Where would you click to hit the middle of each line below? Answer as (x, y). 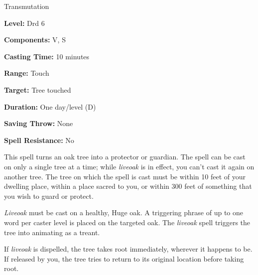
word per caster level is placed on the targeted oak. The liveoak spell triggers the (127, 222)
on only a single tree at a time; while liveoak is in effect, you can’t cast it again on (129, 166)
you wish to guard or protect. (49, 196)
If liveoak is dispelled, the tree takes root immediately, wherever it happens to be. (128, 249)
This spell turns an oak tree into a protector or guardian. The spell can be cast (125, 157)
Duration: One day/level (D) (50, 106)
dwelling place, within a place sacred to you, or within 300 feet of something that (128, 186)
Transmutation (27, 6)
